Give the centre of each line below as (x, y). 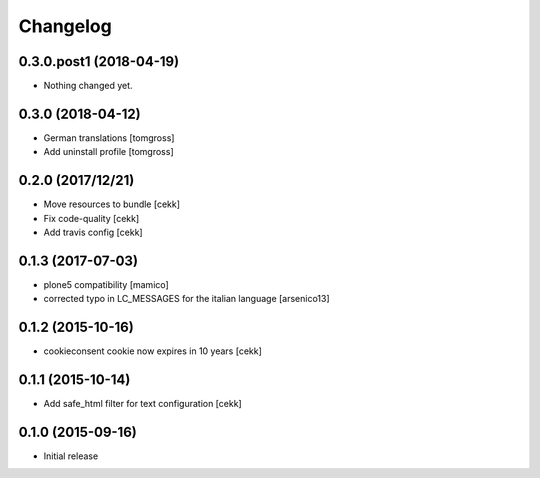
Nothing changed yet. (88, 86)
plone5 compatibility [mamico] (106, 284)
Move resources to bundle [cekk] (111, 204)
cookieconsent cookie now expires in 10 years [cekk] (152, 351)
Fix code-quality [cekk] (91, 218)
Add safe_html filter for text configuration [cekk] (142, 404)
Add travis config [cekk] (93, 232)
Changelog (65, 26)
